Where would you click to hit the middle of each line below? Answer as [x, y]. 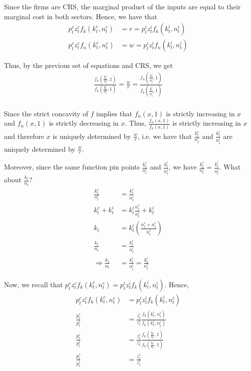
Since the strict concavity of [46, 113]
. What [230, 167]
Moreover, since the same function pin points [72, 167]
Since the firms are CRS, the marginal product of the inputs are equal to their [123, 6]
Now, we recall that [34, 284]
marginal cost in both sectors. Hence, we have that [81, 16]
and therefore [24, 136]
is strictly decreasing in [84, 123]
